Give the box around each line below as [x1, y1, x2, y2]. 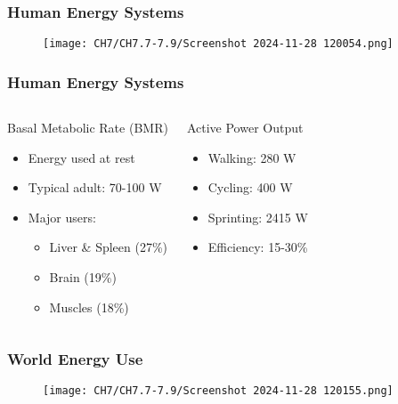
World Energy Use [7, 348, 143, 370]
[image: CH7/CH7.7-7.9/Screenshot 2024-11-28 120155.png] [43, 384, 394, 398]
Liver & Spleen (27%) [49, 238, 168, 256]
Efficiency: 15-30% [207, 238, 308, 256]
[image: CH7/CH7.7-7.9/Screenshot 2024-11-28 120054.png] [43, 37, 394, 51]
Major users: [28, 207, 96, 226]
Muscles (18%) [49, 297, 129, 316]
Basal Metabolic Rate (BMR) [7, 118, 168, 137]
